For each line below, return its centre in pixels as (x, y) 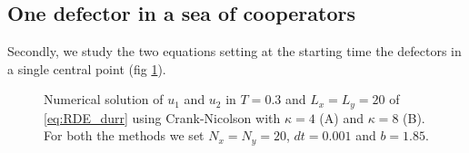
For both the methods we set (124, 135)
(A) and (341, 117)
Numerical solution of (104, 99)
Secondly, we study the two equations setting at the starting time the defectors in (234, 51)
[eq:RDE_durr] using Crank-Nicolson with (162, 117)
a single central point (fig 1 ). (87, 68)
